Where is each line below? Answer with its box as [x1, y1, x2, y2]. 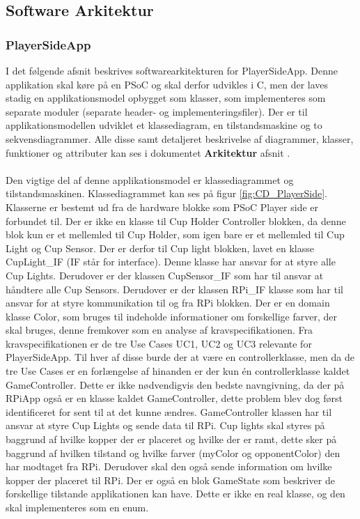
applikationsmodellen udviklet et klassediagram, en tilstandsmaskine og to [6, 118, 322, 132]
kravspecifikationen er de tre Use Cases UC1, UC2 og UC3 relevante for [6, 336, 312, 350]
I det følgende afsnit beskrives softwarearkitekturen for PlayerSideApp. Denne [6, 63, 338, 77]
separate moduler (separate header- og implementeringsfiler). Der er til [6, 104, 308, 118]
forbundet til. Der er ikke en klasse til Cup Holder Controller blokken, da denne [6, 213, 346, 228]
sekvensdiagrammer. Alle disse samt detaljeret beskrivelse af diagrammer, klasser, [6, 131, 354, 146]
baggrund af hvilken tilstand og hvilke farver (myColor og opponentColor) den [6, 445, 341, 460]
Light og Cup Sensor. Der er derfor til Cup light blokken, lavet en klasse [6, 240, 314, 255]
